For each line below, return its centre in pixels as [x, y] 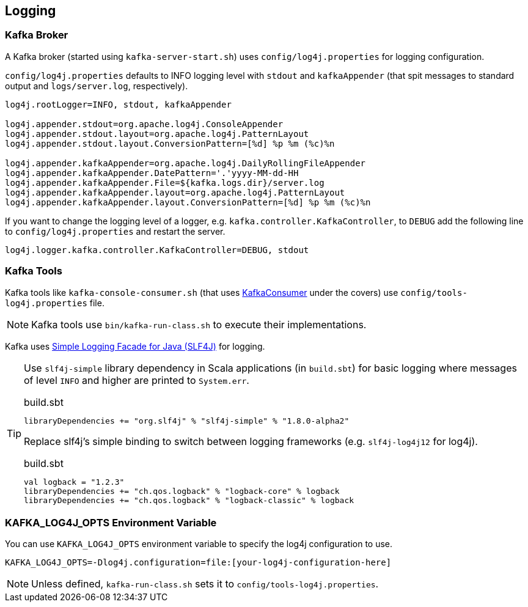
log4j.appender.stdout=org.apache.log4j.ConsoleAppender [144, 124]
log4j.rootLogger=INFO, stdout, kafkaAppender [118, 104]
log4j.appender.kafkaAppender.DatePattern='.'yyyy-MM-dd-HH [152, 173]
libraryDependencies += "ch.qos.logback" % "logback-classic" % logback [189, 500]
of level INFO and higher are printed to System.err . [137, 380]
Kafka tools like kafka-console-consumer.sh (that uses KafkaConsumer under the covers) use [202, 292]
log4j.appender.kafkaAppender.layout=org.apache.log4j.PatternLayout [175, 192]
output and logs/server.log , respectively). [97, 86]
